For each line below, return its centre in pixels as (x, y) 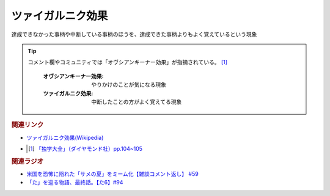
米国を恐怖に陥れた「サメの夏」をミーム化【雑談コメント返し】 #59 (112, 173)
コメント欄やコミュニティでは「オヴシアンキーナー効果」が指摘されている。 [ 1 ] (128, 62)
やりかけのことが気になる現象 (129, 85)
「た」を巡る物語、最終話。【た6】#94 (75, 183)
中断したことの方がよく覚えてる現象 (137, 101)
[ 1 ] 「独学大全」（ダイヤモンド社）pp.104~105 (86, 148)
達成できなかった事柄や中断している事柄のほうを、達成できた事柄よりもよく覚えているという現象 (134, 34)
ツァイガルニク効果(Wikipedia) (65, 137)
